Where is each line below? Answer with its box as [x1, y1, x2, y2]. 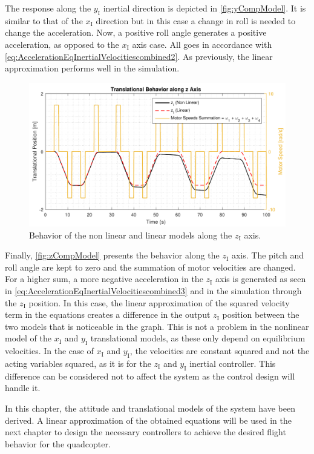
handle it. [5, 381, 41, 394]
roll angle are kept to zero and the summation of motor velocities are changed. [5, 260, 296, 273]
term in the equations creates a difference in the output [5, 308, 211, 321]
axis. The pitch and [231, 249, 304, 262]
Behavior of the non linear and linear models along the [29, 228, 232, 241]
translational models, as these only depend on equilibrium [90, 332, 306, 344]
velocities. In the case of [5, 344, 94, 357]
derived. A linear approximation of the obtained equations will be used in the [5, 413, 292, 426]
